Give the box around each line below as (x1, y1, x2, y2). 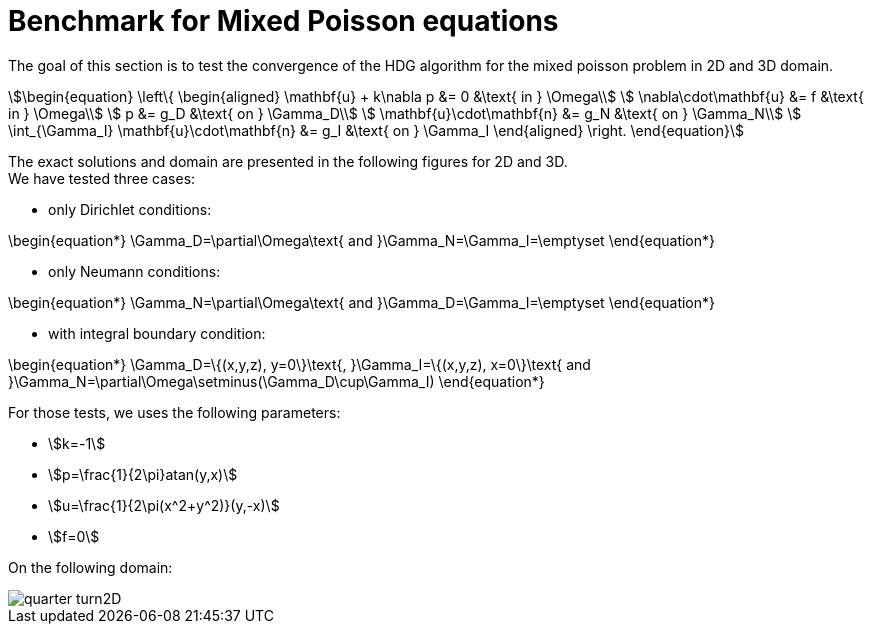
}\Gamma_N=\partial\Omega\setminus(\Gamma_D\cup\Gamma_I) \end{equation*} (8, 372, 545, 390)
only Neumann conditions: (48, 262, 221, 280)
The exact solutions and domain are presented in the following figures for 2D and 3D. (8, 152, 568, 170)
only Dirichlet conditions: (48, 200, 212, 218)
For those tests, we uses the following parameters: (8, 403, 341, 421)
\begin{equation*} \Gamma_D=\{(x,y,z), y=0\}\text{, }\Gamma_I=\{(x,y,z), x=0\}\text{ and (8, 355, 591, 373)
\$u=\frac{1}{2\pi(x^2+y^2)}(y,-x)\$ (48, 496, 280, 514)
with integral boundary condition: (48, 324, 266, 342)
